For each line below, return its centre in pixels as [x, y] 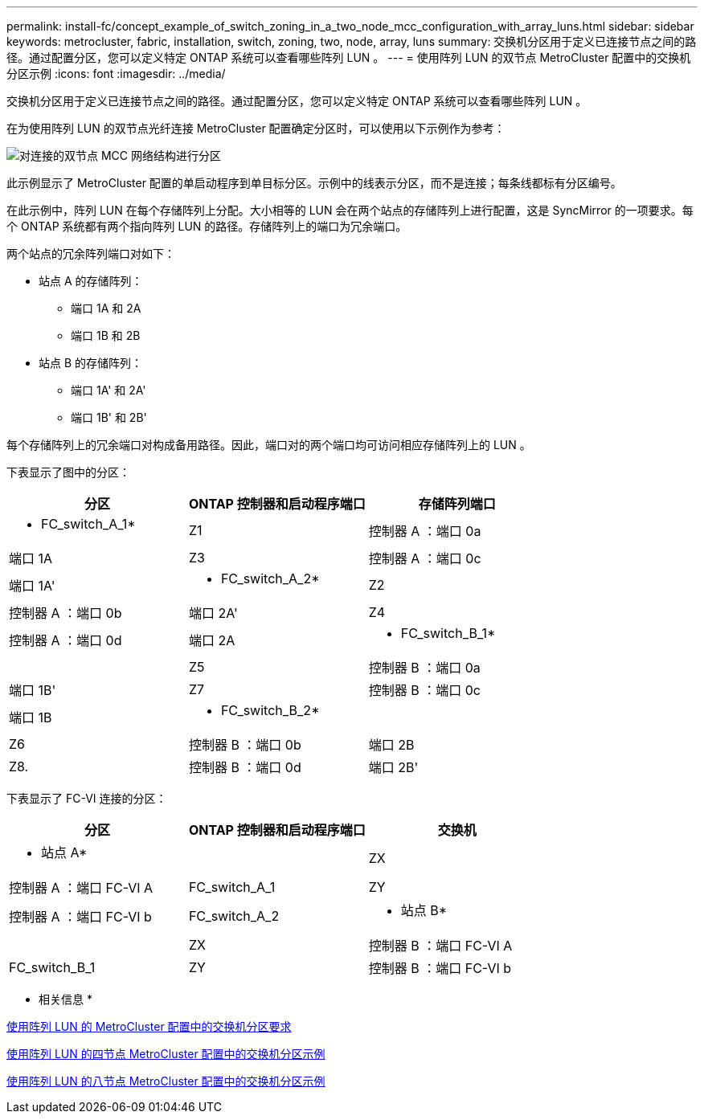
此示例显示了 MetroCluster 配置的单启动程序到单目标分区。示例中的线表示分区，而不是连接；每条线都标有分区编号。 [314, 183]
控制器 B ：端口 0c [424, 690]
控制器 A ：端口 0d [65, 640]
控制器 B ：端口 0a [424, 668]
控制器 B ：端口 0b [245, 745]
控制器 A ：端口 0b [65, 613]
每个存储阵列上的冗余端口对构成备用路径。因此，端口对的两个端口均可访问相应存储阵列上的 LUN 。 [269, 445]
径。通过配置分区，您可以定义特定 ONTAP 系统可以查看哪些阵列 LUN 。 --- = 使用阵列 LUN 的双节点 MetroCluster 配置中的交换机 [349, 57]
